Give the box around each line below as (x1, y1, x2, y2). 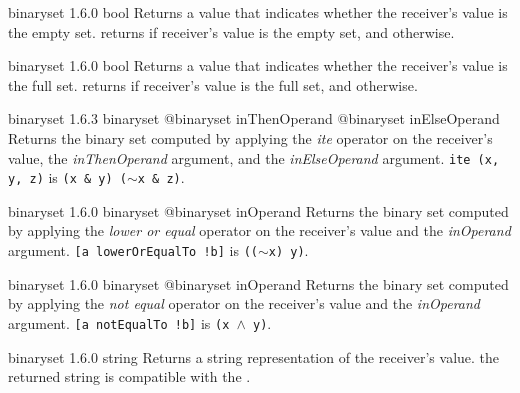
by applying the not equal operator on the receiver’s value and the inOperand (8, 293, 481, 314)
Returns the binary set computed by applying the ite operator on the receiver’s (8, 127, 493, 148)
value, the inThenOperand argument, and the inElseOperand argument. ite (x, (8, 147, 500, 168)
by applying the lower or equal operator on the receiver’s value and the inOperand (8, 220, 511, 241)
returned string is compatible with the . (8, 366, 251, 387)
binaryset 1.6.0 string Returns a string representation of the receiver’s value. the (8, 346, 500, 367)
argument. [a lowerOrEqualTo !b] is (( (8, 240, 258, 261)
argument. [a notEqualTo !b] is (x (8, 312, 230, 333)
